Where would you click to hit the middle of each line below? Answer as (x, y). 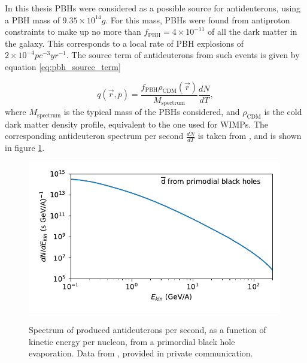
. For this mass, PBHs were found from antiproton (198, 19)
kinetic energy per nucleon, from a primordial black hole (132, 341)
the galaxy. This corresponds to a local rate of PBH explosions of (124, 43)
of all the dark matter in (253, 31)
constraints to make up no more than (73, 31)
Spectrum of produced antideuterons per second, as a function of (148, 330)
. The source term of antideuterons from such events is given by (183, 55)
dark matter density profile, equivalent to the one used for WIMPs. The (137, 124)
